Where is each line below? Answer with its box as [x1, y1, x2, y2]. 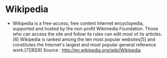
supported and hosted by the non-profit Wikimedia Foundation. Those [12, 25, 158, 31]
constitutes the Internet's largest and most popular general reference [12, 41, 156, 47]
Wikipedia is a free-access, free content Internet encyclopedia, [12, 20, 144, 26]
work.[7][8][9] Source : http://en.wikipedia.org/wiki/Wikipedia [12, 47, 141, 53]
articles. [145, 31, 162, 37]
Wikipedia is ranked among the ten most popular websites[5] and [20, 36, 155, 42]
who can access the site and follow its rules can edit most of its [12, 31, 145, 37]
